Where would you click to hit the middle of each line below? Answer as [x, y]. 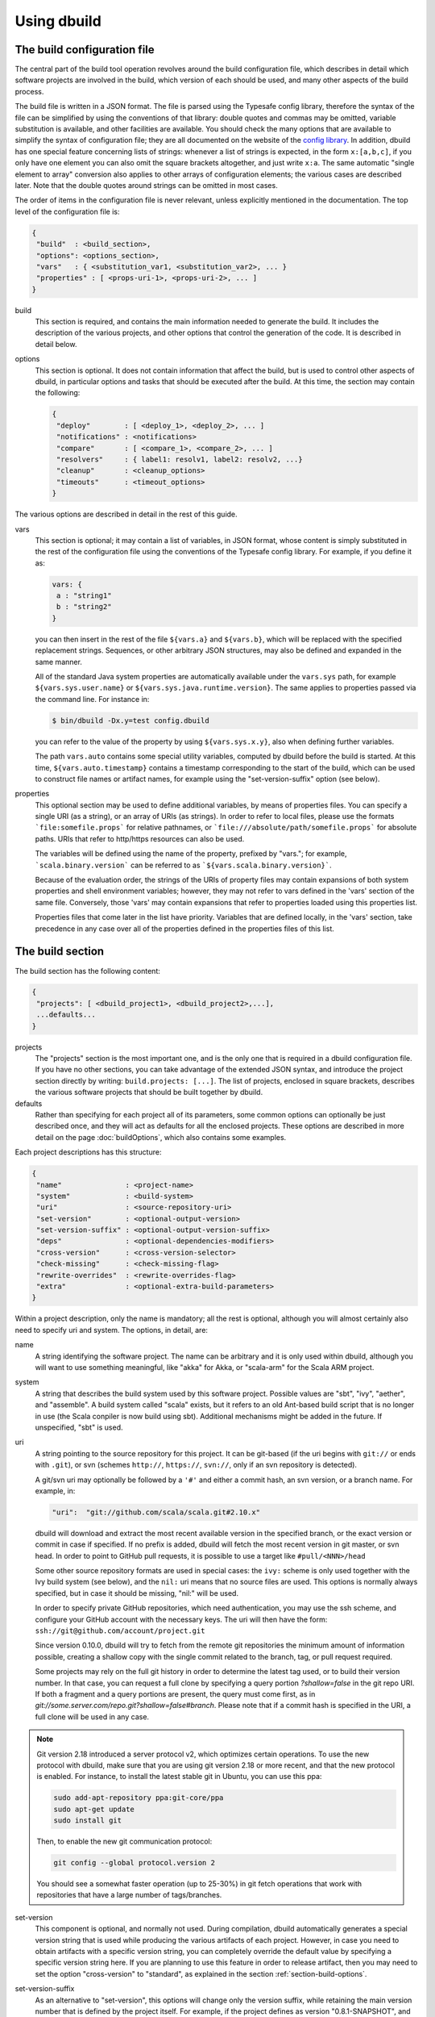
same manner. [58, 662]
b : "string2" [84, 607]
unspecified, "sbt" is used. [79, 1427]
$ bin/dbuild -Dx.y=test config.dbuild [130, 720]
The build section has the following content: [87, 971]
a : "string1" [84, 596]
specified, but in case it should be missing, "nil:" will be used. [137, 1593]
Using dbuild [58, 21]
